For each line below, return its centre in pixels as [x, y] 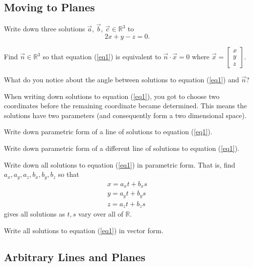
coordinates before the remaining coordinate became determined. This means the [126, 106]
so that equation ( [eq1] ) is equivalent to [102, 57]
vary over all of [101, 214]
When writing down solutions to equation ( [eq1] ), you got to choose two [112, 96]
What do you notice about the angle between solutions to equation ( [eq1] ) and [122, 80]
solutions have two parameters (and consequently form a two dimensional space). [125, 115]
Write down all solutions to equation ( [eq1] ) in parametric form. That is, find [120, 164]
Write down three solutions [45, 29]
